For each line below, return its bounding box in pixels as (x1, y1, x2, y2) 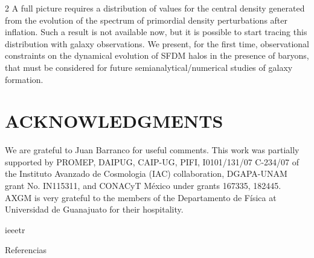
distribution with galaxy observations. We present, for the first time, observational (5, 37, 309, 50)
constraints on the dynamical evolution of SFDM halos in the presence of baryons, (5, 49, 309, 62)
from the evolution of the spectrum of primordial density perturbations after (5, 13, 288, 26)
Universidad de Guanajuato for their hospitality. (5, 203, 184, 216)
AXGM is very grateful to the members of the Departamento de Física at (5, 191, 277, 203)
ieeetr (5, 223, 25, 236)
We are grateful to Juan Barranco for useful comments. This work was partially (5, 144, 300, 156)
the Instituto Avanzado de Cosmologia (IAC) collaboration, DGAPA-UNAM (5, 167, 287, 180)
